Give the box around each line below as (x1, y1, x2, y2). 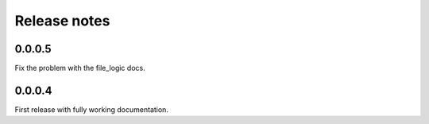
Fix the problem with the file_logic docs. (14, 64, 146, 73)
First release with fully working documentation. (14, 104, 168, 114)
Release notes (14, 12, 110, 29)
